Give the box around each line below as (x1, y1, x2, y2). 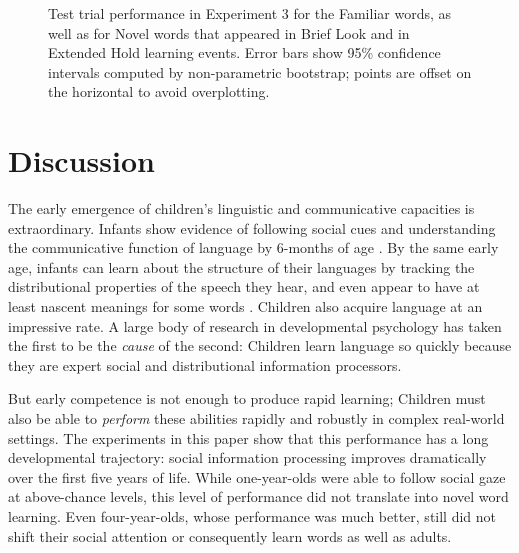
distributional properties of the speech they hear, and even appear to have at (8, 276, 480, 297)
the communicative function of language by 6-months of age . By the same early (8, 237, 499, 258)
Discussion (8, 140, 155, 181)
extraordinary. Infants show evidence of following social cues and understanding (8, 217, 496, 238)
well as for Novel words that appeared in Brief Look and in (48, 22, 410, 43)
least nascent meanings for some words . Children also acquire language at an (8, 296, 483, 317)
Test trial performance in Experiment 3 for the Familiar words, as (48, 3, 452, 23)
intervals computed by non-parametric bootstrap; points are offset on (48, 61, 472, 82)
